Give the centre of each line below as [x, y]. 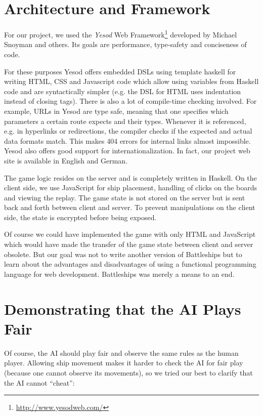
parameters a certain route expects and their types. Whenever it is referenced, [125, 121]
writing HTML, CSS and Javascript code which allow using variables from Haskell [131, 81]
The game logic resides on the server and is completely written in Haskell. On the [130, 177]
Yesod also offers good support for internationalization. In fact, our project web [127, 151]
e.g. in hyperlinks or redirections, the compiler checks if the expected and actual [128, 131]
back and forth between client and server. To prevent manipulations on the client [130, 207]
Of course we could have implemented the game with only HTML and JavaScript [130, 234]
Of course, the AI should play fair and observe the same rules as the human [121, 352]
